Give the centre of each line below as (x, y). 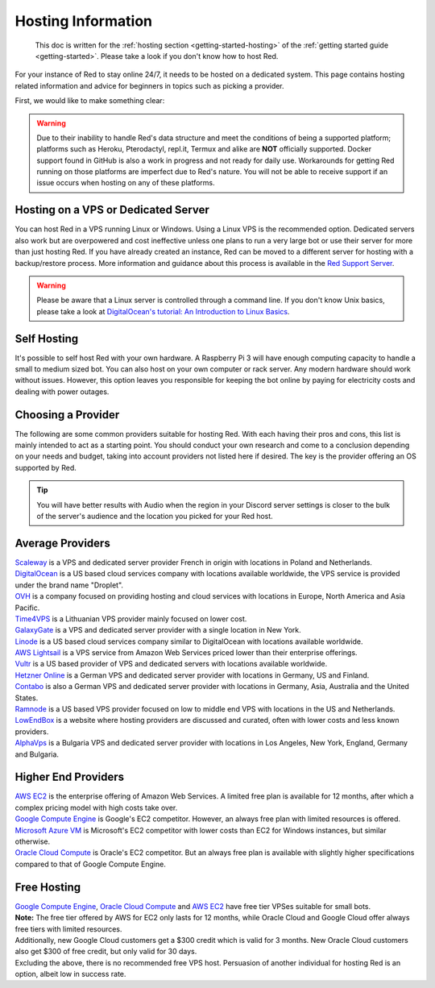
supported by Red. (46, 467)
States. (27, 698)
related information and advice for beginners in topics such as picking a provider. (150, 85)
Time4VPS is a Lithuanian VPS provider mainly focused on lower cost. (131, 619)
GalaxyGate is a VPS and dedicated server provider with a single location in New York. (158, 630)
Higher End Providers (70, 777)
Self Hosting (47, 338)
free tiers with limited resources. (68, 929)
